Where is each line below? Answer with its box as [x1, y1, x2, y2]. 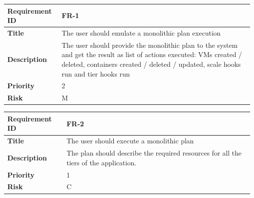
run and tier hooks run [62, 68, 130, 79]
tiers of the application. [66, 157, 137, 167]
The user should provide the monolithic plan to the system [62, 40, 238, 50]
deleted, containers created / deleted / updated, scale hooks [62, 59, 241, 69]
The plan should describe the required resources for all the [66, 148, 242, 158]
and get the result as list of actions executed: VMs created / [62, 49, 242, 59]
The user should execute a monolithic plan [66, 136, 194, 146]
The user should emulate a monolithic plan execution [62, 27, 221, 38]
